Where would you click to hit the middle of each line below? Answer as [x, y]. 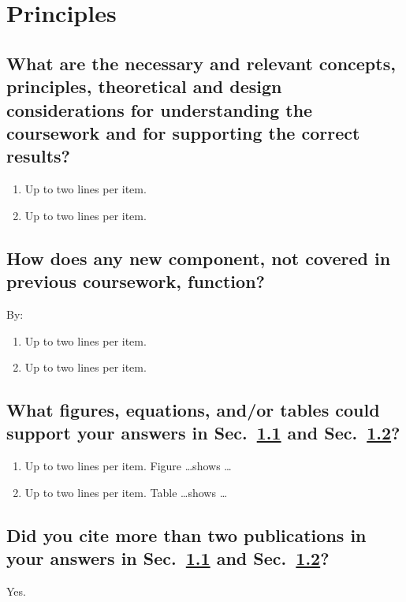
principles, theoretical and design [144, 86]
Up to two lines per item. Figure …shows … [128, 466]
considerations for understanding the [160, 109]
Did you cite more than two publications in [186, 535]
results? [38, 156]
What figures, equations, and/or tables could [193, 410]
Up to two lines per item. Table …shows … [126, 492]
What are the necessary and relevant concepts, [201, 63]
